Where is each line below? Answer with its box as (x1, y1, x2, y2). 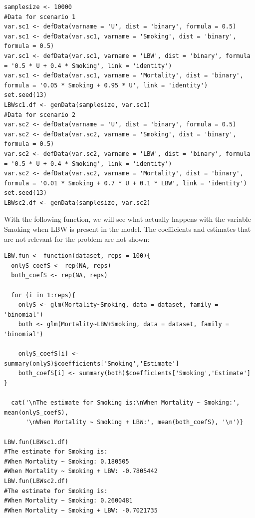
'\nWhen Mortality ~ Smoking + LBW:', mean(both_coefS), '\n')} (25, 419, 244, 426)
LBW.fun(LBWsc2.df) (4, 477, 68, 485)
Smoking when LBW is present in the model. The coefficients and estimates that (4, 224, 251, 234)
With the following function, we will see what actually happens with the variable (4, 214, 251, 224)
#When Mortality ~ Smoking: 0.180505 (4, 458, 129, 465)
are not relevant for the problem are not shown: (4, 233, 150, 244)
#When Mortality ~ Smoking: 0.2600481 (4, 497, 133, 505)
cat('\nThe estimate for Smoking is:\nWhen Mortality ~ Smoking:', (11, 399, 240, 407)
